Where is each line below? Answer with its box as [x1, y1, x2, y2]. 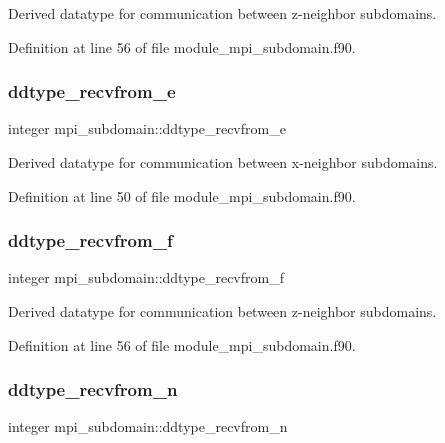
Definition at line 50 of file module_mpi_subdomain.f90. [8, 185, 356, 206]
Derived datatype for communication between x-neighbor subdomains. [8, 152, 438, 172]
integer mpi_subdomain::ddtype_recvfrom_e [8, 118, 286, 139]
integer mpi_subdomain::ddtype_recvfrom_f [8, 267, 284, 288]
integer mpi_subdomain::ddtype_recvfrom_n [8, 416, 288, 437]
